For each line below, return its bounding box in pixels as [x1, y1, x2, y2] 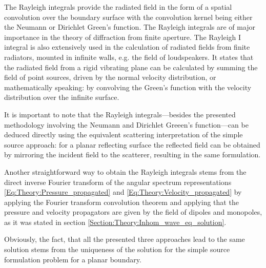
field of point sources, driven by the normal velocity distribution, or [4, 72, 216, 83]
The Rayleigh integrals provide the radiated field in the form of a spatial [4, 2, 232, 12]
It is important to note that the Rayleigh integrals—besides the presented [4, 109, 236, 119]
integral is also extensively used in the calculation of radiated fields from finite [4, 42, 250, 52]
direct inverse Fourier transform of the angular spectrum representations [4, 176, 232, 187]
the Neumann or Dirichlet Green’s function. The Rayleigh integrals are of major [4, 22, 256, 32]
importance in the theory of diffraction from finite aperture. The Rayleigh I [4, 31, 241, 42]
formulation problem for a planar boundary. [4, 254, 141, 264]
